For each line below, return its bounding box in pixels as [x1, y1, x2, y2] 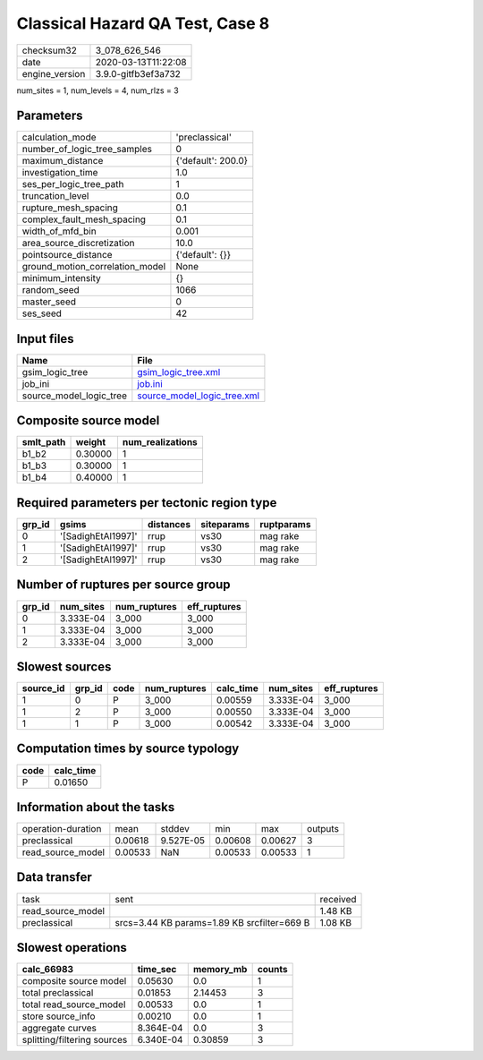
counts [257, 963, 288, 976]
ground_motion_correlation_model [21, 261, 166, 273]
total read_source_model [21, 998, 126, 1011]
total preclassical [21, 987, 94, 999]
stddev [160, 823, 190, 835]
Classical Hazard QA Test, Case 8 [16, 13, 270, 33]
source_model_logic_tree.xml [137, 389, 259, 402]
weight [75, 436, 106, 449]
